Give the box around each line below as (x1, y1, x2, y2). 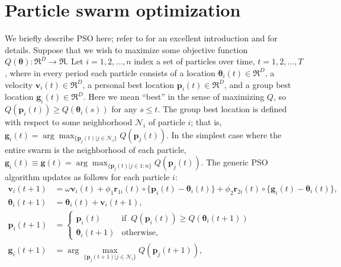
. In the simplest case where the (166, 128, 282, 141)
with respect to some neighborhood (5, 116, 133, 128)
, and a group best (224, 78, 291, 90)
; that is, (191, 116, 222, 128)
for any (111, 103, 137, 115)
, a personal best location (82, 78, 175, 90)
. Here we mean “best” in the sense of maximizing (83, 90, 265, 103)
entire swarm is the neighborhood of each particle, (5, 143, 186, 155)
